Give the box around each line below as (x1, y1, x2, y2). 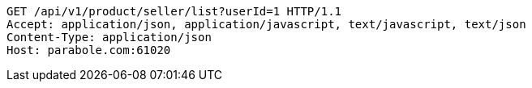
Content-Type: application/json (6, 31, 212, 44)
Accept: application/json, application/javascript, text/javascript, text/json (6, 18, 526, 31)
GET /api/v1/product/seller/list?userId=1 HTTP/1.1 (6, 5, 342, 18)
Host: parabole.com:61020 (6, 44, 171, 57)
